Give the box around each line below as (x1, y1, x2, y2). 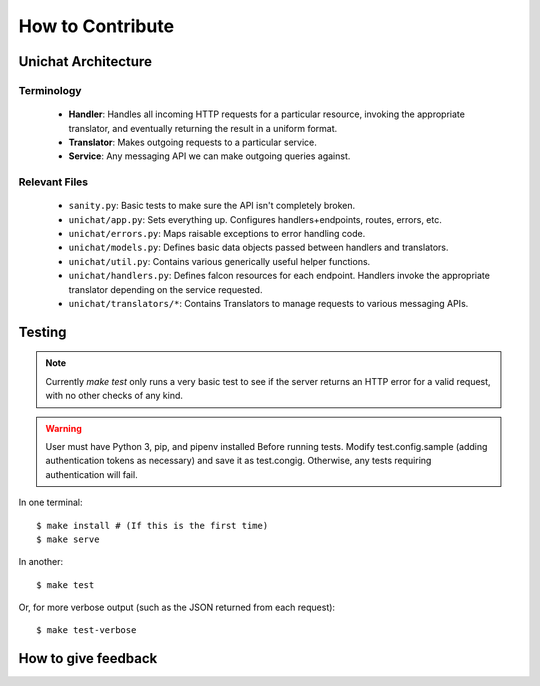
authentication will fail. (45, 468, 139, 480)
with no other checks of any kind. (45, 390, 184, 402)
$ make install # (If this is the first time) (36, 520, 269, 531)
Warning (45, 422, 82, 434)
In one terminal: (18, 496, 84, 509)
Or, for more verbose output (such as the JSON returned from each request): (18, 601, 335, 614)
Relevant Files (18, 175, 89, 189)
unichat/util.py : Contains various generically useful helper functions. (68, 255, 371, 267)
